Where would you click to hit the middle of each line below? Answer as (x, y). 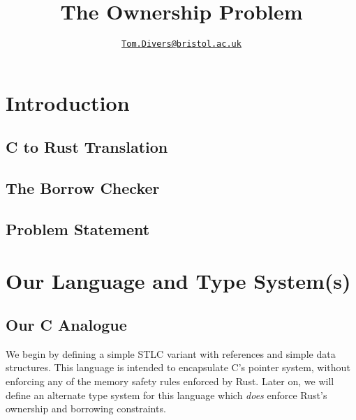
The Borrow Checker (83, 188)
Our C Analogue (66, 325)
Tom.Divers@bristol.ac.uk (181, 44)
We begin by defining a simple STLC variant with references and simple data (171, 353)
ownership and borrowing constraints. (86, 408)
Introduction (68, 102)
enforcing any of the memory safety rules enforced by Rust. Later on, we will (170, 381)
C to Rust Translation (87, 147)
